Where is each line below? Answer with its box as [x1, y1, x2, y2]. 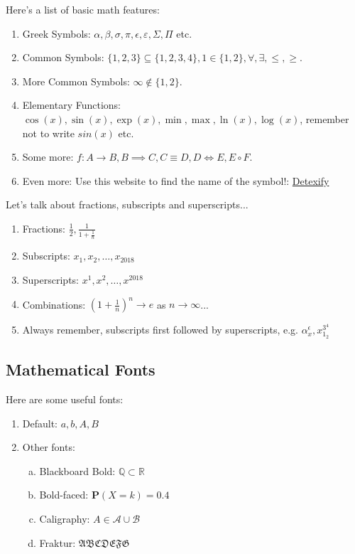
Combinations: [22, 297, 86, 311]
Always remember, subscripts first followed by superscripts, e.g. [22, 322, 298, 337]
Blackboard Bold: [39, 463, 116, 478]
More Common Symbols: [22, 73, 130, 88]
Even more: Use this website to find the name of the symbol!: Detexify [22, 173, 329, 188]
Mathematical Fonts [6, 358, 155, 380]
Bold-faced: [39, 487, 89, 502]
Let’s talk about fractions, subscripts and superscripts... [6, 197, 248, 212]
